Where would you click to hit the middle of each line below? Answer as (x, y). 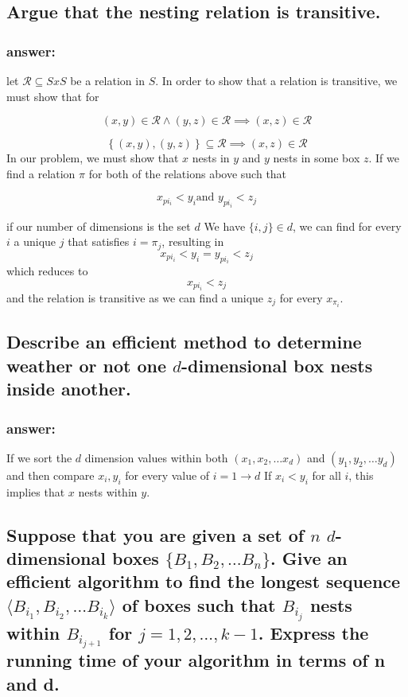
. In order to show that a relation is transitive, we (276, 80)
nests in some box (317, 158)
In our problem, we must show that (93, 158)
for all (326, 475)
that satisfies (99, 241)
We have (225, 226)
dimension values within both (156, 457)
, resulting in (193, 241)
